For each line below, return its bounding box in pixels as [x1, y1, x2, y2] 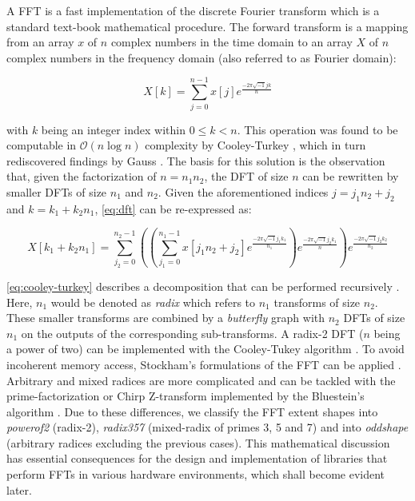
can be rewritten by [302, 168, 399, 185]
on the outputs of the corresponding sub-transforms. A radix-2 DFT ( [21, 324, 364, 341]
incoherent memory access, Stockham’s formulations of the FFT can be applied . [6, 356, 401, 372]
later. [6, 481, 32, 498]
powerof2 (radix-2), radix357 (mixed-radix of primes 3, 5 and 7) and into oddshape [6, 419, 409, 435]
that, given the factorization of [6, 168, 157, 185]
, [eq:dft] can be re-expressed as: [94, 200, 252, 217]
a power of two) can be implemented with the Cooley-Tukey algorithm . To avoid [6, 340, 405, 357]
